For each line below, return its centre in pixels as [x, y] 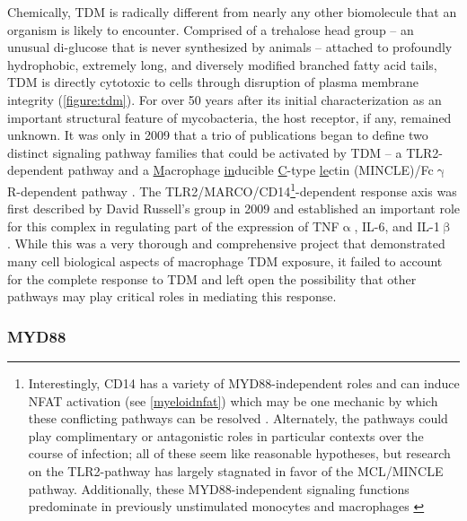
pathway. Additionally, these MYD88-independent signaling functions [219, 488]
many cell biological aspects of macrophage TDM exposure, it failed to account [225, 260]
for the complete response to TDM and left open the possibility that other [212, 278]
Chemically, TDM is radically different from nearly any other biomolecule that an [232, 12]
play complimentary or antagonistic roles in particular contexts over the [226, 435]
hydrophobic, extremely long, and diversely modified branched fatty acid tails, [222, 64]
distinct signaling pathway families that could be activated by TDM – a [205, 152]
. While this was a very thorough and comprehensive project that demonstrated [226, 243]
